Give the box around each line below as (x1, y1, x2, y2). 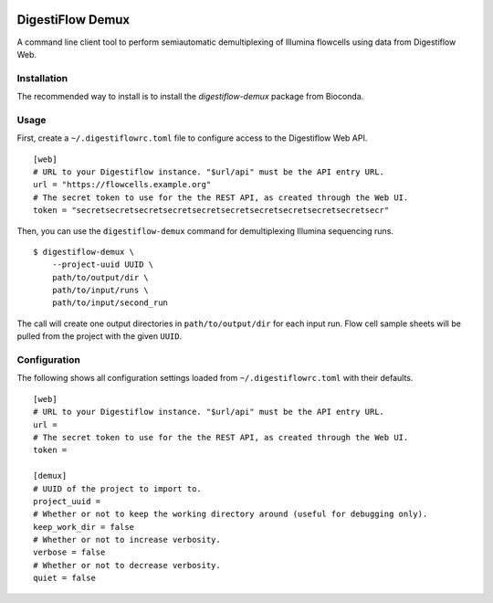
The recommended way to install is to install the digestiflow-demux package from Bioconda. (16, 91, 364, 102)
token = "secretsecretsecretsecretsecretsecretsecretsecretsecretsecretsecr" (33, 206, 390, 216)
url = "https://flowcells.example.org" (33, 179, 212, 190)
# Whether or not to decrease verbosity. (33, 560, 221, 570)
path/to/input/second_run (51, 298, 169, 308)
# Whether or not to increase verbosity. (33, 534, 221, 545)
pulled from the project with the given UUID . (16, 331, 183, 342)
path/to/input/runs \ (51, 285, 150, 296)
